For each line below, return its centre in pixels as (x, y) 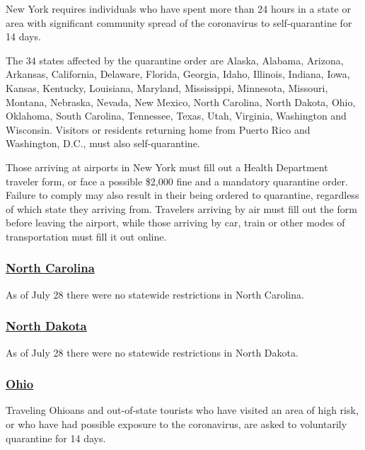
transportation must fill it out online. (86, 236)
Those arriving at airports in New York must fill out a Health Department (167, 167)
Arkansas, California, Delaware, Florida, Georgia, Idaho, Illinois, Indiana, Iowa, (178, 74)
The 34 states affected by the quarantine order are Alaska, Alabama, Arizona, (175, 60)
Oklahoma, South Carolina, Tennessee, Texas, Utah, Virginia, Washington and (176, 116)
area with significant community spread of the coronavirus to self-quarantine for (179, 22)
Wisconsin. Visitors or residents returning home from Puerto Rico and (158, 129)
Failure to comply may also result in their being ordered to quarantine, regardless (182, 195)
